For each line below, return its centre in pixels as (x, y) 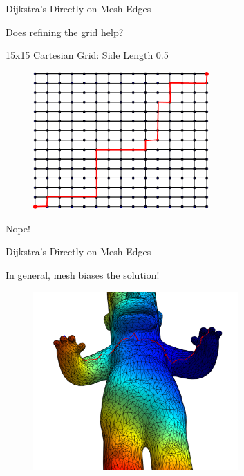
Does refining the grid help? (65, 31)
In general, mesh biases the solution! (83, 274)
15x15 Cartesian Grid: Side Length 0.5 (87, 55)
